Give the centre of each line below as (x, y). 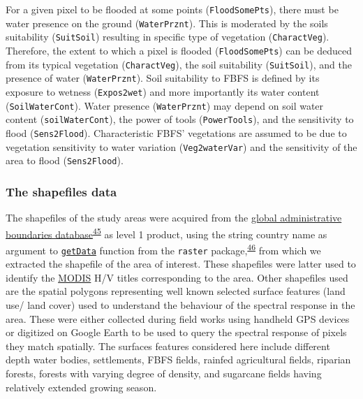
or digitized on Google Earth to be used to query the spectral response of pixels (176, 332)
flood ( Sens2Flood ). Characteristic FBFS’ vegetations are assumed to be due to (176, 132)
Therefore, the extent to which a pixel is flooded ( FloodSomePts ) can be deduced (179, 50)
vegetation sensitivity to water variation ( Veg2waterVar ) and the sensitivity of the (181, 146)
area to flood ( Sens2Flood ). (65, 160)
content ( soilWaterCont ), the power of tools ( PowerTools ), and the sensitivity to (180, 119)
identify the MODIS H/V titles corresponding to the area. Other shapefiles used (177, 277)
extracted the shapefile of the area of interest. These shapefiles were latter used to (181, 264)
